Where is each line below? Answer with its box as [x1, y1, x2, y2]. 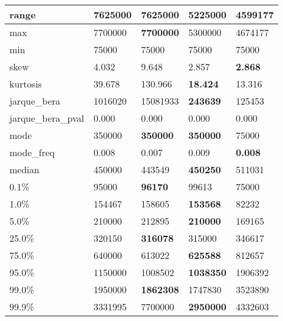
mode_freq [9, 145, 55, 159]
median [9, 163, 40, 176]
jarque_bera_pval [9, 111, 84, 125]
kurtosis [9, 77, 42, 90]
